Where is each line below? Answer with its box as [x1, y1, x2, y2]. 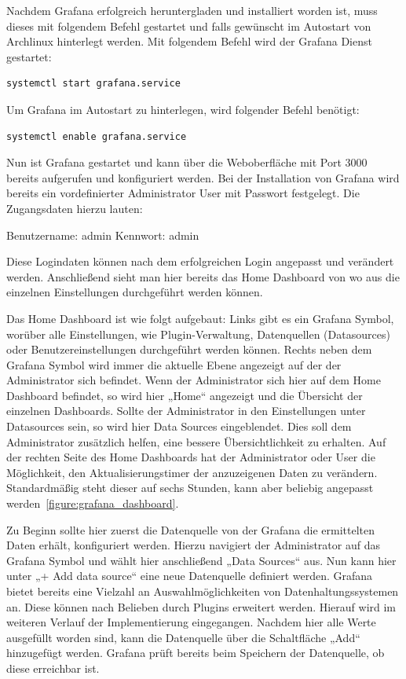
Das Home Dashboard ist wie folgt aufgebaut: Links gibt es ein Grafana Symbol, [6, 310, 394, 326]
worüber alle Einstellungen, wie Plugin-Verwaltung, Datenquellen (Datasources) [6, 325, 390, 342]
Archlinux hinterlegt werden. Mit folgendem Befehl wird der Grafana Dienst [6, 33, 372, 50]
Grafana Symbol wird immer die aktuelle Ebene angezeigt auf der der [6, 356, 342, 373]
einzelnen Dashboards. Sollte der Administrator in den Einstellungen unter [6, 402, 366, 419]
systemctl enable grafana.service [6, 130, 187, 142]
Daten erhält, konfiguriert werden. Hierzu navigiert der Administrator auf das [6, 537, 380, 553]
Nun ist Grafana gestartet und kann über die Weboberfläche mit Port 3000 [6, 154, 368, 171]
